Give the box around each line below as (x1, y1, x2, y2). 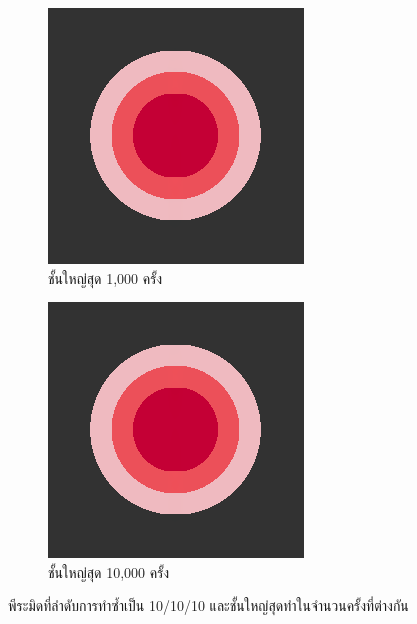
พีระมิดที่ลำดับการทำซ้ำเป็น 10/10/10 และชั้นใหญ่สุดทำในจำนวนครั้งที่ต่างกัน (8, 595, 409, 616)
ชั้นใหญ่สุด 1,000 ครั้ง (48, 267, 163, 288)
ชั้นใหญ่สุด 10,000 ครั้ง (48, 561, 170, 582)
